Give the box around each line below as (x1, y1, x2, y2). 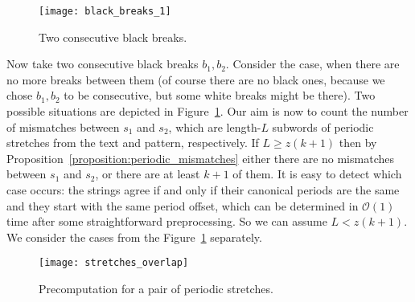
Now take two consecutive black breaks (6, 55, 199, 72)
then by (339, 134, 377, 151)
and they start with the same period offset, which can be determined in (6, 197, 359, 214)
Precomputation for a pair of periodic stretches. (39, 280, 273, 297)
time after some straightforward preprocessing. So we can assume (6, 213, 327, 230)
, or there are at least (95, 165, 200, 182)
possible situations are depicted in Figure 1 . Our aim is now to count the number (6, 103, 409, 120)
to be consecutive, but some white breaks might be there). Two (64, 87, 376, 104)
